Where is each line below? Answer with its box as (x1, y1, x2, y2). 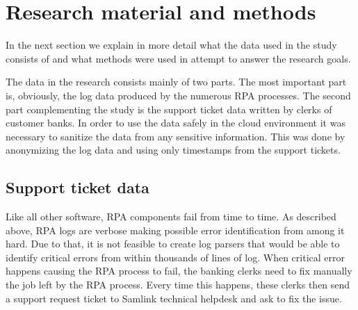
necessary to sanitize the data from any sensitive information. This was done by (6, 129, 345, 143)
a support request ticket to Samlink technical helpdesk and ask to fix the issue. (6, 291, 342, 305)
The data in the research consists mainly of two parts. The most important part (6, 74, 347, 89)
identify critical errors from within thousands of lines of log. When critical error (6, 250, 345, 264)
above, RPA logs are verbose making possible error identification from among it (6, 222, 345, 237)
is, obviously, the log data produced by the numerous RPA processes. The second (6, 88, 351, 102)
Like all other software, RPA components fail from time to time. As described (6, 209, 336, 224)
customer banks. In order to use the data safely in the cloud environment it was (6, 115, 345, 130)
